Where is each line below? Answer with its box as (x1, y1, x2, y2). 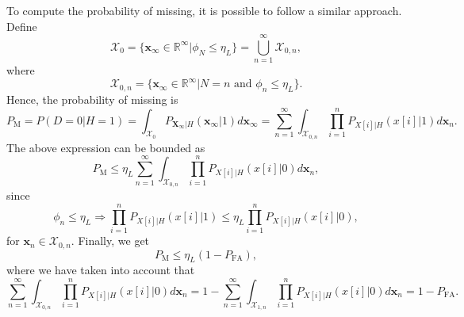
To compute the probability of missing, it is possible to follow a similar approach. (6, 2, 402, 18)
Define (6, 17, 37, 34)
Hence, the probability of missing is (6, 91, 178, 108)
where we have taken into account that (6, 262, 195, 278)
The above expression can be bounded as (6, 139, 205, 155)
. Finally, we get (71, 232, 150, 249)
